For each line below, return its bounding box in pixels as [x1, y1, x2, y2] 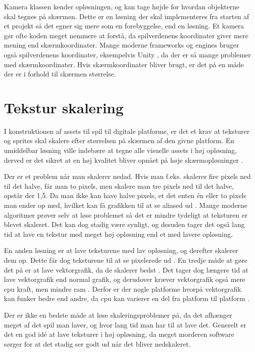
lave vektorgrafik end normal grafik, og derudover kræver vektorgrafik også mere [4, 274, 246, 284]
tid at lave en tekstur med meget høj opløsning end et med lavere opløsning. [4, 228, 233, 239]
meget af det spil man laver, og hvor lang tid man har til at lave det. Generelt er [4, 319, 247, 329]
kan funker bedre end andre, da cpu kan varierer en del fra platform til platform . [4, 293, 250, 303]
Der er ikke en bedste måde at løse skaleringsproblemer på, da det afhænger [4, 309, 232, 320]
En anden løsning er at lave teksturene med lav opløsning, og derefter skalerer [4, 245, 238, 255]
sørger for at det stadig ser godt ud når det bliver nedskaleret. [4, 338, 191, 349]
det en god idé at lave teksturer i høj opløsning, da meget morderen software [4, 329, 234, 339]
